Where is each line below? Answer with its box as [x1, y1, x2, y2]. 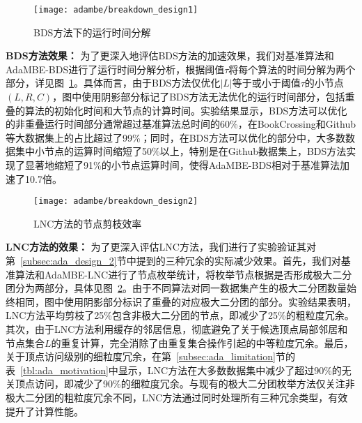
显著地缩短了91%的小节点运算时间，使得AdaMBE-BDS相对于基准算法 [24, 158, 340, 172]
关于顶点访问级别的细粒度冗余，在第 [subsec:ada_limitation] [6, 349, 276, 364]
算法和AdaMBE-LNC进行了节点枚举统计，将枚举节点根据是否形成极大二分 [15, 267, 352, 281]
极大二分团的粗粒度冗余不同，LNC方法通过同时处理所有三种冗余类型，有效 [6, 389, 348, 404]
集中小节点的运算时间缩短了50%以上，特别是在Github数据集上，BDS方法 [15, 144, 347, 158]
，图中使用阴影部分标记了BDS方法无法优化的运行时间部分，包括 [52, 89, 345, 104]
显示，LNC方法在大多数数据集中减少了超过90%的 [118, 362, 342, 377]
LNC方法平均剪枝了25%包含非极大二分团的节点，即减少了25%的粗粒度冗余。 [6, 308, 354, 322]
